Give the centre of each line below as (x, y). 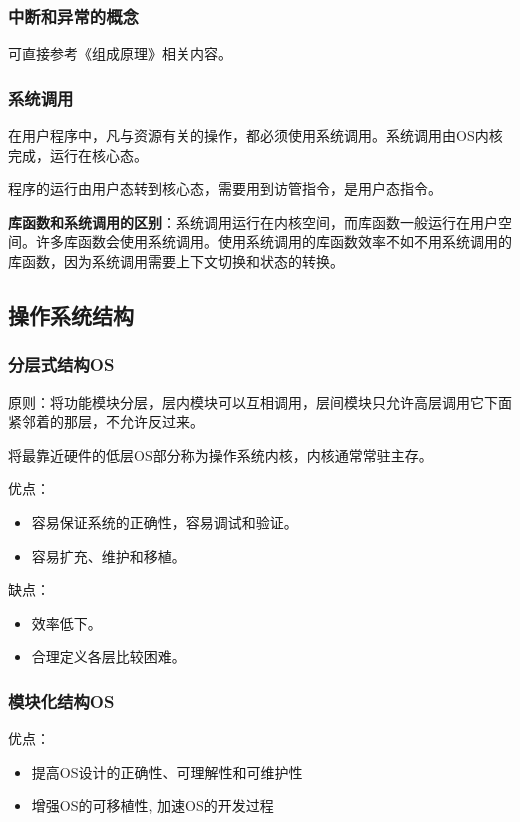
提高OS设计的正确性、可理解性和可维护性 (167, 771)
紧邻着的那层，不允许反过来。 (106, 421)
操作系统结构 (71, 314)
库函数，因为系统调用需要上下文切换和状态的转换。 (176, 261)
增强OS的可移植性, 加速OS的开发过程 (152, 805)
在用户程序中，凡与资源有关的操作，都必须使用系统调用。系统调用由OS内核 (255, 135)
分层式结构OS (61, 364)
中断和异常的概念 (73, 15)
